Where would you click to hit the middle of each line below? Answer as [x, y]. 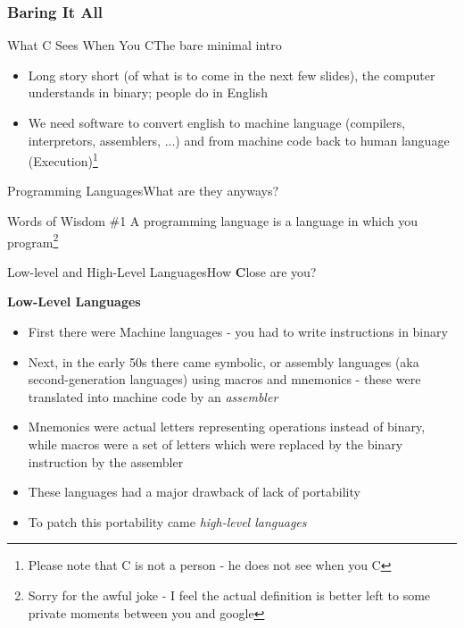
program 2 [33, 240]
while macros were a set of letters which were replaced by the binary [215, 444]
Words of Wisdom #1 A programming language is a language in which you [213, 221]
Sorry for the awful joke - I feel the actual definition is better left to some [229, 595]
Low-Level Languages [74, 301]
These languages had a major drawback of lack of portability [194, 492]
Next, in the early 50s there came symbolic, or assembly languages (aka [224, 361]
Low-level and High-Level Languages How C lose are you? [162, 271]
